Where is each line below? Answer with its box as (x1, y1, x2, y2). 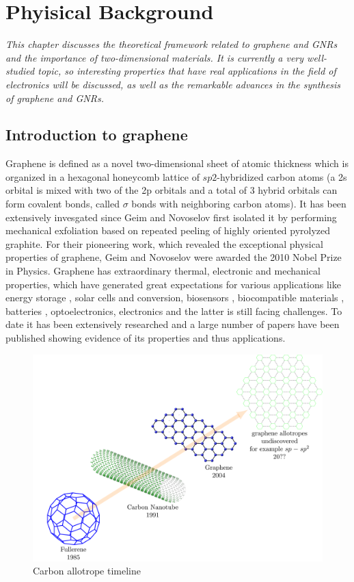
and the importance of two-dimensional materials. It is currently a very (5, 50, 304, 64)
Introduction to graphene (5, 124, 188, 145)
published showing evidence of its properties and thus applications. (5, 331, 286, 345)
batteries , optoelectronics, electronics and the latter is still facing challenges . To (5, 303, 342, 318)
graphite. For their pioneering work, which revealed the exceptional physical (5, 236, 323, 251)
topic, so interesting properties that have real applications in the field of (38, 64, 336, 78)
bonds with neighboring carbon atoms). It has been (131, 197, 346, 211)
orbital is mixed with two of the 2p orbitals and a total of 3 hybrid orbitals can (5, 183, 338, 197)
